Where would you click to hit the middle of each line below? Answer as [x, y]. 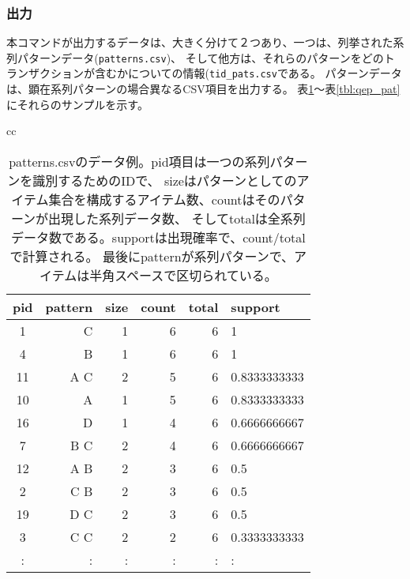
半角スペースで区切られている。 [183, 275]
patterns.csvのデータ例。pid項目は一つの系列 [139, 161]
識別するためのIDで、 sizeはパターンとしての [165, 180]
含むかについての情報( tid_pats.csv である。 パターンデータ [248, 73]
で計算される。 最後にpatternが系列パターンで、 [152, 256]
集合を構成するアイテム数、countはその [164, 199]
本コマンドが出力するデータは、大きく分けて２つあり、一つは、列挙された [200, 42]
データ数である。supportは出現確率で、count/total [158, 237]
